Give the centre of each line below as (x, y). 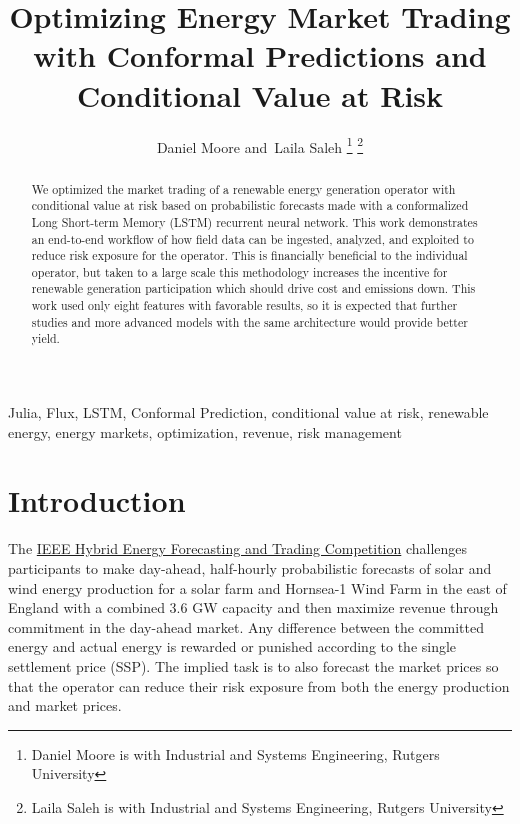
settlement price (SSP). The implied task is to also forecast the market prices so (253, 665)
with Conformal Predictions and (260, 55)
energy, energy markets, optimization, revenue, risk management (205, 431)
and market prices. (65, 705)
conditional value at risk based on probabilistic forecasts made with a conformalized (250, 205)
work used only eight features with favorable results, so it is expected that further (244, 305)
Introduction (97, 500)
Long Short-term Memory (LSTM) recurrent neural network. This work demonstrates (254, 221)
